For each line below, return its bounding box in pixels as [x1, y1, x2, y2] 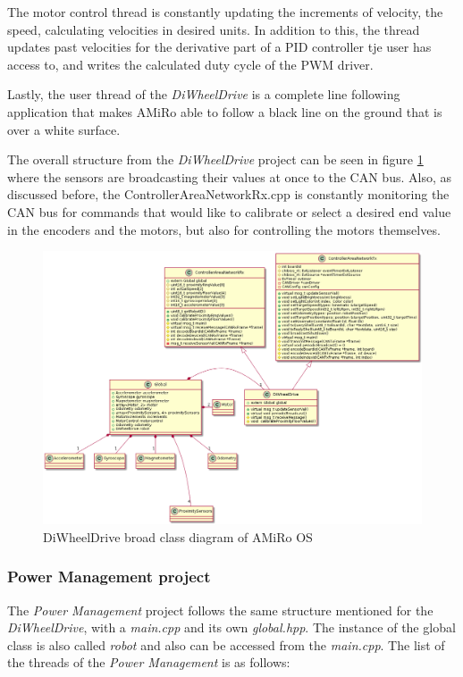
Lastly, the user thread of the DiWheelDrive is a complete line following [7, 85, 400, 104]
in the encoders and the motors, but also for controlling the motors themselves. [7, 220, 441, 238]
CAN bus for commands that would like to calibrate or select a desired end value [7, 202, 451, 221]
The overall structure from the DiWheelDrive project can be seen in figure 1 [7, 150, 424, 169]
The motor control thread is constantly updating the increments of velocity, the [7, 3, 443, 21]
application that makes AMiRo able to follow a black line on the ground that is [7, 102, 442, 121]
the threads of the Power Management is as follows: [7, 653, 290, 672]
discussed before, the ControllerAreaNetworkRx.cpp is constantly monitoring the [7, 185, 450, 204]
